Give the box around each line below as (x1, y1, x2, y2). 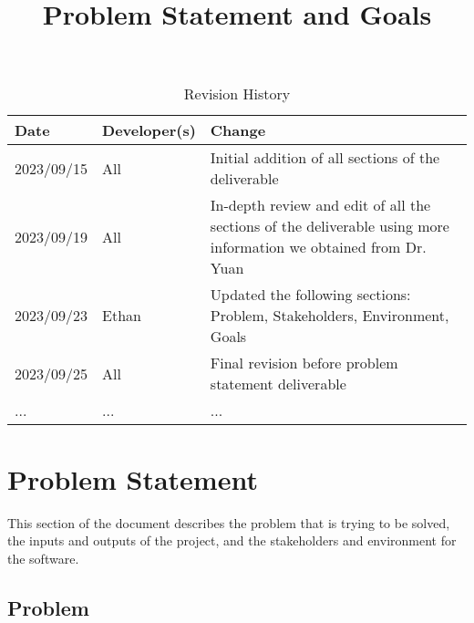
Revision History (183, 83, 291, 105)
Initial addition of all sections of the (210, 147, 440, 169)
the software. (7, 548, 79, 567)
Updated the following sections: (210, 284, 411, 306)
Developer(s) (102, 119, 196, 141)
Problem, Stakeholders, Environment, (210, 305, 449, 327)
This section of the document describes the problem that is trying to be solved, (7, 513, 450, 532)
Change (210, 119, 266, 141)
